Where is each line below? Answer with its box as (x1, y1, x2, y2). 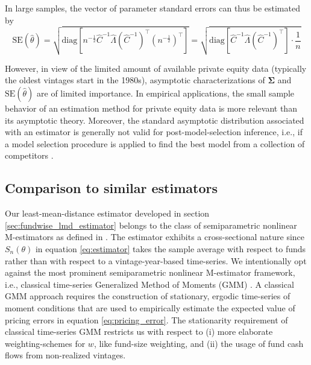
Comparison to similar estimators (5, 179, 218, 197)
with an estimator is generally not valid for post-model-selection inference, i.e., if (5, 125, 303, 138)
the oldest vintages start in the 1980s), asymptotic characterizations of (5, 74, 265, 86)
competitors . (5, 149, 54, 162)
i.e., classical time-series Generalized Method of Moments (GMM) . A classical (5, 278, 294, 290)
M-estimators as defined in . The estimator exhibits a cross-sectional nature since (5, 230, 305, 243)
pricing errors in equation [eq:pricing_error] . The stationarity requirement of (5, 313, 288, 326)
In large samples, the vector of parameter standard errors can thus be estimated (5, 2, 300, 14)
